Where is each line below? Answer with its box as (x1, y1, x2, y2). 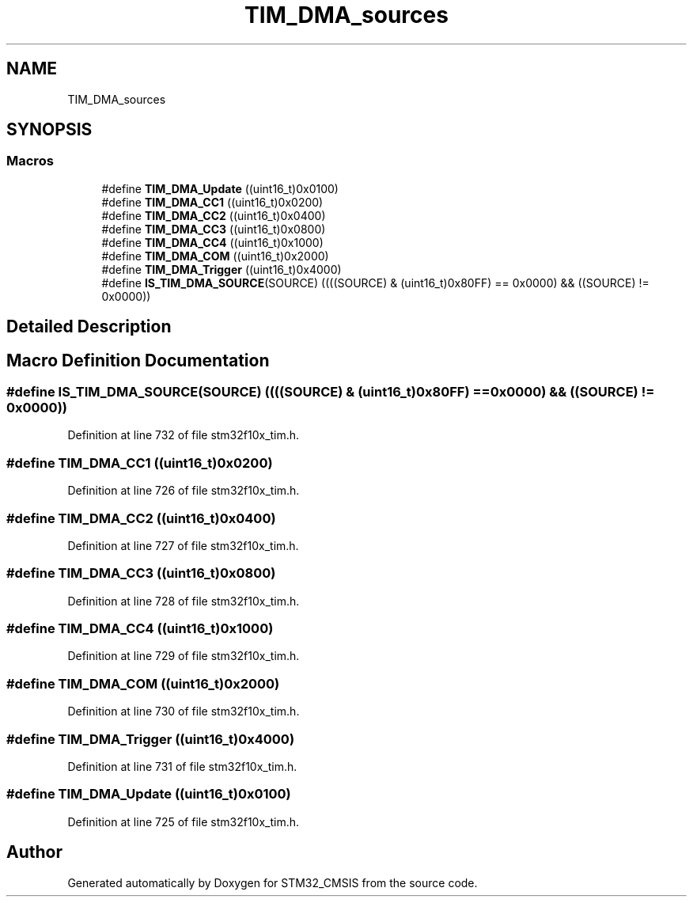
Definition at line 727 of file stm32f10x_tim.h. (67, 538, 299, 552)
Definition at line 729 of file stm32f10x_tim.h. (67, 649, 300, 663)
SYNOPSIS (6, 120, 93, 140)
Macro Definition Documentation (6, 350, 270, 370)
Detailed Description (6, 317, 172, 337)
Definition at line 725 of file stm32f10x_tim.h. (67, 814, 300, 829)
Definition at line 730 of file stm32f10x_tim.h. (67, 704, 300, 719)
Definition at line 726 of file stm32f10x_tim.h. (67, 484, 300, 498)
